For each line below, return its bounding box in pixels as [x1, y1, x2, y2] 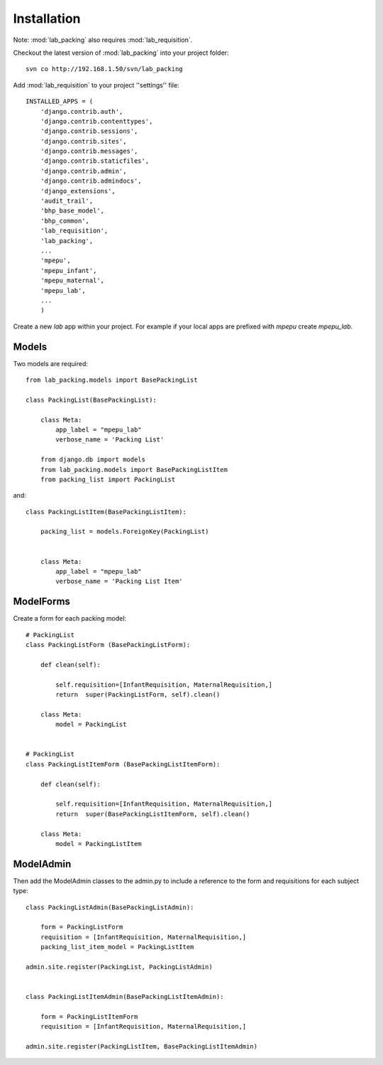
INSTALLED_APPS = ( [26, 97, 94, 106]
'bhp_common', [40, 217, 90, 225]
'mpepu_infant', [40, 267, 97, 274]
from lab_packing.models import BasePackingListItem [40, 466, 228, 473]
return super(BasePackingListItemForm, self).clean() [55, 810, 250, 818]
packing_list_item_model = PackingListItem [40, 943, 194, 951]
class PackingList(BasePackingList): [26, 395, 157, 404]
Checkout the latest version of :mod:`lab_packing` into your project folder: [13, 48, 229, 57]
